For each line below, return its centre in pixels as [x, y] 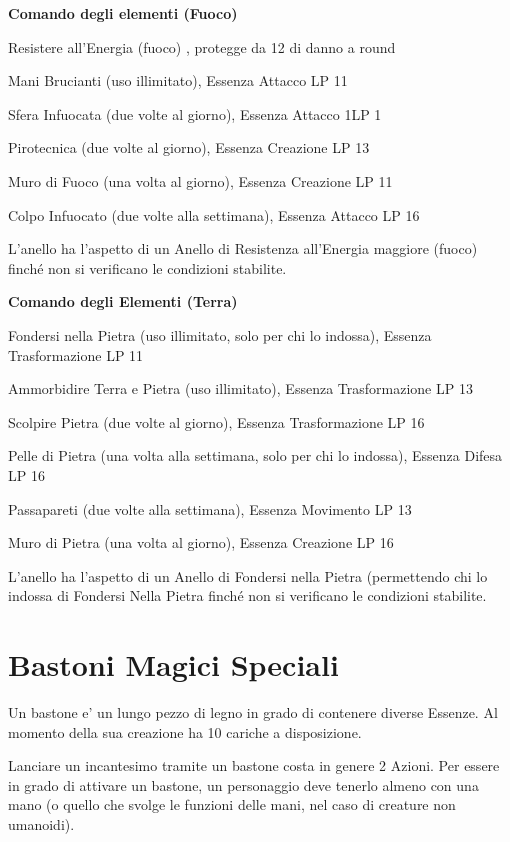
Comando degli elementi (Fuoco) [123, 13]
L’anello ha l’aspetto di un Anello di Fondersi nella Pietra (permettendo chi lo [248, 575]
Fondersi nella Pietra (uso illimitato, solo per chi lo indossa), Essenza [220, 334]
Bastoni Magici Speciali [173, 664]
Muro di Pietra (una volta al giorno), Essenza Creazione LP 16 [201, 542]
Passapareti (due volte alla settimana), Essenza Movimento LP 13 [210, 508]
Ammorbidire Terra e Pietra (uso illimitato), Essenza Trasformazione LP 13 [240, 388]
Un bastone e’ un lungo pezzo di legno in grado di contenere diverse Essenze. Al [253, 712]
